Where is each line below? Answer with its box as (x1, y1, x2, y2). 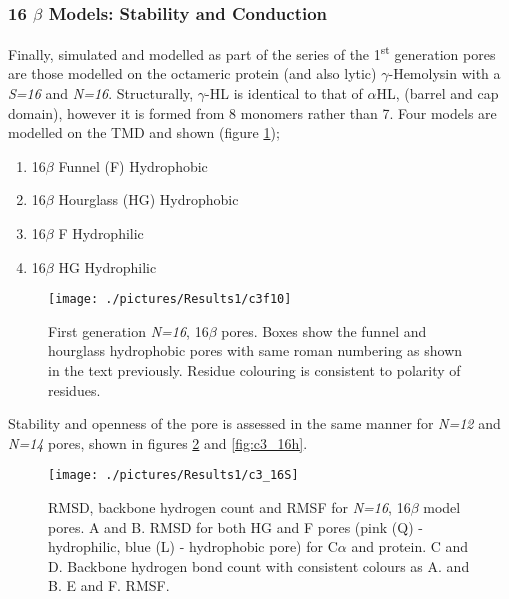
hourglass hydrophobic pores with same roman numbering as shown (48, 340, 463, 361)
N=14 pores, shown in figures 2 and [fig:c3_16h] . (8, 432, 308, 453)
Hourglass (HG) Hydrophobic (58, 189, 239, 210)
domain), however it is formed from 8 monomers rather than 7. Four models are (8, 102, 497, 123)
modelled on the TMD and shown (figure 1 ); (8, 122, 280, 143)
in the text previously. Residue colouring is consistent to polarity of (48, 360, 461, 381)
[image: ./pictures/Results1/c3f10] (48, 292, 292, 307)
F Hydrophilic (58, 223, 144, 244)
